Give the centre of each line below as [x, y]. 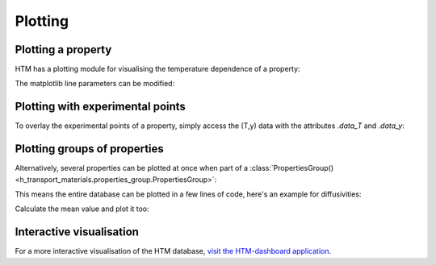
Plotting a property [63, 50]
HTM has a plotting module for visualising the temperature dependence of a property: [157, 69]
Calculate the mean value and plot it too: [82, 209]
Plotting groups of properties [90, 149]
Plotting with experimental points [100, 107]
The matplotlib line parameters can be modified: [95, 84]
